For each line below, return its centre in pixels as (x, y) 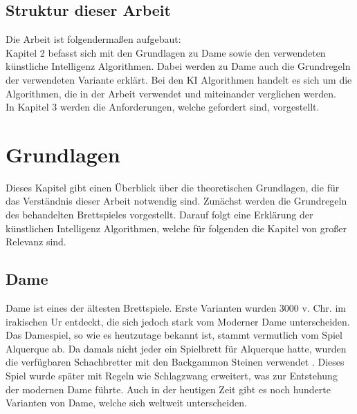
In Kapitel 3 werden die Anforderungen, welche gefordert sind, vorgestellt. (163, 107)
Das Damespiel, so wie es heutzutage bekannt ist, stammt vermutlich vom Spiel (174, 335)
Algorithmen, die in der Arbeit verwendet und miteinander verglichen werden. (171, 93)
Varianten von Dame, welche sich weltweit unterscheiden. (126, 403)
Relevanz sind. (36, 242)
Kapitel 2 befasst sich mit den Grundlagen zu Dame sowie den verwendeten (166, 52)
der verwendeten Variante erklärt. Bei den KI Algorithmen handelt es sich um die (179, 79)
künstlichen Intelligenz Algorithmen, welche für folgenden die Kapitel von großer (176, 228)
